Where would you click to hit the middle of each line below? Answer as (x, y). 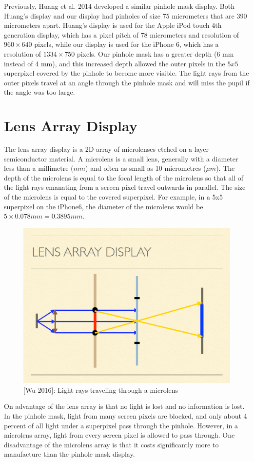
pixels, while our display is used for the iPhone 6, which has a (127, 44)
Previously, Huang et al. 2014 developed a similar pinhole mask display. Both (119, 6)
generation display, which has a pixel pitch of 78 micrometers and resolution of (121, 34)
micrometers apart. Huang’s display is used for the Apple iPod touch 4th (113, 25)
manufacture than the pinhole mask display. (69, 454)
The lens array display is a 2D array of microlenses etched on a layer (106, 149)
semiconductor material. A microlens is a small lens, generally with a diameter (121, 158)
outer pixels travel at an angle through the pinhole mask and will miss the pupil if (127, 82)
